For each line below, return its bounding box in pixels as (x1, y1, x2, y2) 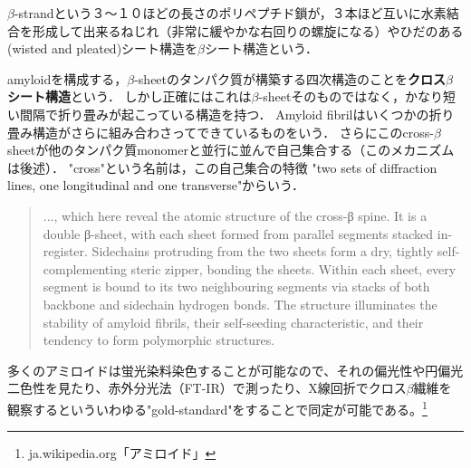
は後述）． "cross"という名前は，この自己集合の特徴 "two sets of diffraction (7, 158, 437, 177)
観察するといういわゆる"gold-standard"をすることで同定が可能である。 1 (7, 396, 428, 418)
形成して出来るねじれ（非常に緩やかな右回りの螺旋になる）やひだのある (32, 21, 464, 40)
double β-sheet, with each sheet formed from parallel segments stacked (43, 224, 434, 243)
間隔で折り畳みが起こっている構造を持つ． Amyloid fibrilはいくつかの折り (19, 104, 455, 123)
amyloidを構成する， (7, 69, 128, 88)
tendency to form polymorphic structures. (43, 330, 275, 349)
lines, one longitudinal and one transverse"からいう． (7, 176, 305, 195)
